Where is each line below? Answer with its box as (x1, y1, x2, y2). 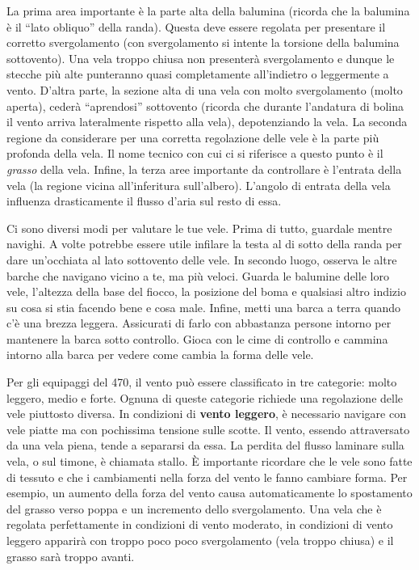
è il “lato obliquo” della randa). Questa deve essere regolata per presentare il (6, 18, 386, 35)
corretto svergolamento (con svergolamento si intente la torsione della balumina (6, 34, 400, 51)
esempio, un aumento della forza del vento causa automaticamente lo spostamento (6, 484, 413, 501)
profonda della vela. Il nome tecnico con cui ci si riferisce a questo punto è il (6, 145, 383, 162)
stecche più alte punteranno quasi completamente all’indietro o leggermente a (6, 65, 389, 82)
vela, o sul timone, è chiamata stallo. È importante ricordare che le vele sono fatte (6, 453, 413, 470)
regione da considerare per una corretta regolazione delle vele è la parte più (6, 129, 379, 146)
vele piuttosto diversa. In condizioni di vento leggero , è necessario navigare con (6, 405, 406, 422)
